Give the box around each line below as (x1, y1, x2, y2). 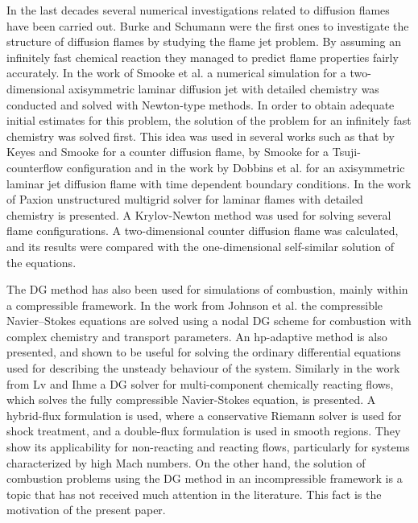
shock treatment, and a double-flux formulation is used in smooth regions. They (6, 422, 401, 439)
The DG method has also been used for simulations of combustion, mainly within (6, 281, 408, 298)
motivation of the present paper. (6, 501, 166, 518)
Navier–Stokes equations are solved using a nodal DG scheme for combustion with (6, 312, 412, 329)
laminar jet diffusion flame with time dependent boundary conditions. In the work (6, 175, 412, 191)
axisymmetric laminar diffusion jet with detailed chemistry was (68, 80, 379, 97)
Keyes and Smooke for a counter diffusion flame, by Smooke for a (6, 143, 329, 160)
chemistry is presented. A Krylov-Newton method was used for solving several (6, 206, 391, 223)
